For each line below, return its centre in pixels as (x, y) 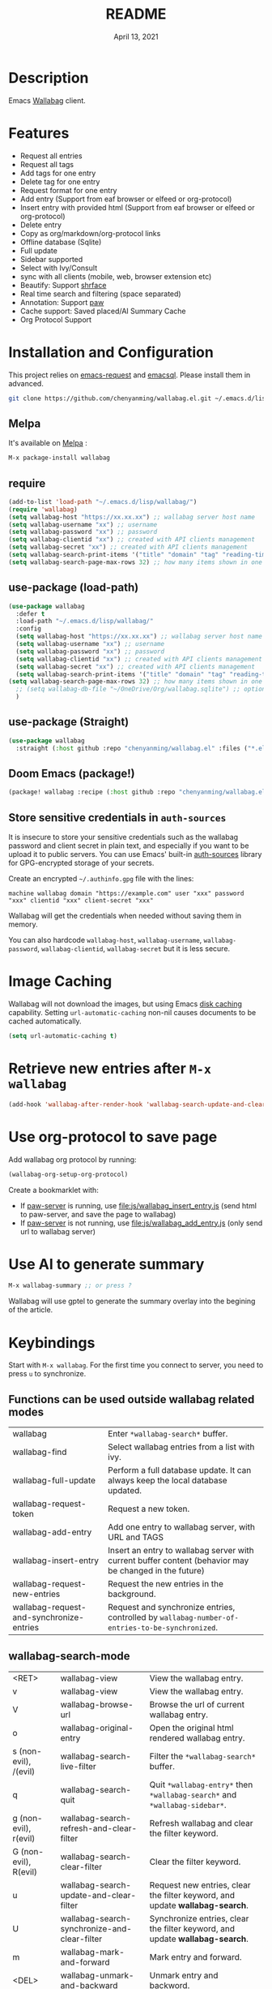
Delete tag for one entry (60, 181)
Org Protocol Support (55, 319)
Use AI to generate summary (106, 1264)
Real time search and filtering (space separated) (100, 294)
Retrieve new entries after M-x (110, 1069)
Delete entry (41, 225)
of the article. (31, 1310)
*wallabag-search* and (193, 1794)
